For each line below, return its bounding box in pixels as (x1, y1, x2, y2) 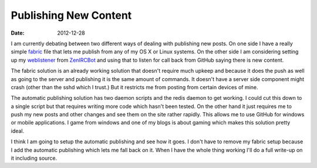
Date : (11, 29, 25, 36)
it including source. (11, 154, 58, 162)
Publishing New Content (11, 9, 132, 22)
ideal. (11, 127, 25, 135)
